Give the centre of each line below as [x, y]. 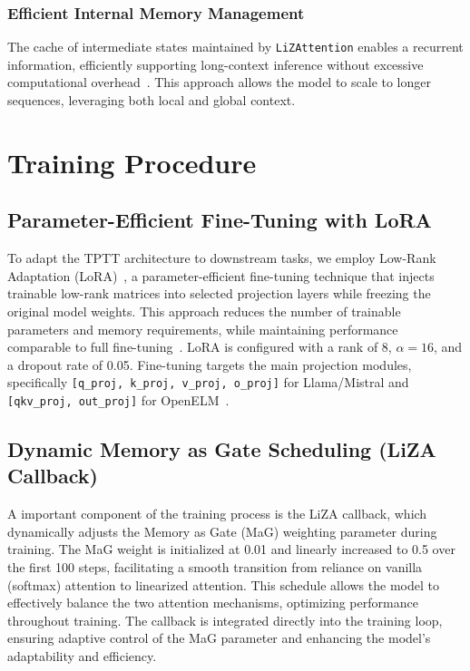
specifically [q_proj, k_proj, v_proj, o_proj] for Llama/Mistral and [208, 382]
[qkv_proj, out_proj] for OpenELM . [118, 400]
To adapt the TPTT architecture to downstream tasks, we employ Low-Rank [222, 258]
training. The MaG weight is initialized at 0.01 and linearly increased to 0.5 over [231, 549]
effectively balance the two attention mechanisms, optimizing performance [213, 603]
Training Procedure [132, 162]
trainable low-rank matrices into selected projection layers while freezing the [219, 293]
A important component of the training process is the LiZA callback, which [217, 514]
